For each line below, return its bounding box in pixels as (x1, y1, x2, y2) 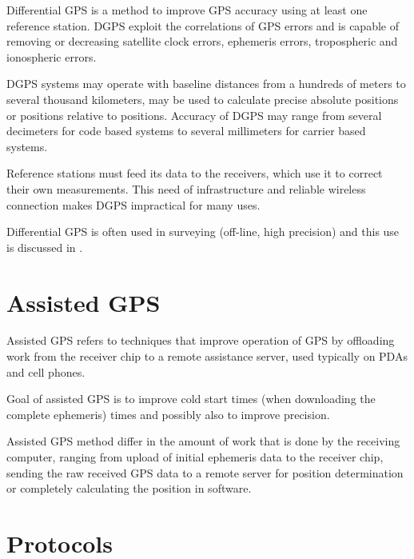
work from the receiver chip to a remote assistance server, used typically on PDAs (6, 348, 408, 365)
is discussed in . (6, 238, 83, 255)
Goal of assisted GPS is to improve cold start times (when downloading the (6, 390, 376, 407)
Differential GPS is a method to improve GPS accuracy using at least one (6, 2, 368, 18)
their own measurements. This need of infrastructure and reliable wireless (6, 180, 366, 197)
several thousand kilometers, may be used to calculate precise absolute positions (6, 90, 399, 107)
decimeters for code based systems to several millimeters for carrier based (6, 122, 366, 139)
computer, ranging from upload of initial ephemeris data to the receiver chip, (6, 449, 384, 465)
